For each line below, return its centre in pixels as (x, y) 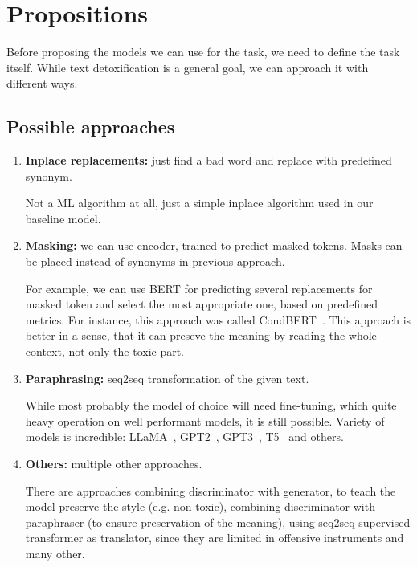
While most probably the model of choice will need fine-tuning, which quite (211, 405)
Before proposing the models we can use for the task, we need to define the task (203, 52)
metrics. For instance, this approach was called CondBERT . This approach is (218, 319)
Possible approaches (91, 126)
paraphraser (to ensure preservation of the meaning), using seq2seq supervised (218, 522)
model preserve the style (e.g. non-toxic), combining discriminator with (200, 506)
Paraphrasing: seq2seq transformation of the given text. (167, 378)
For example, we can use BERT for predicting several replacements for (199, 288)
